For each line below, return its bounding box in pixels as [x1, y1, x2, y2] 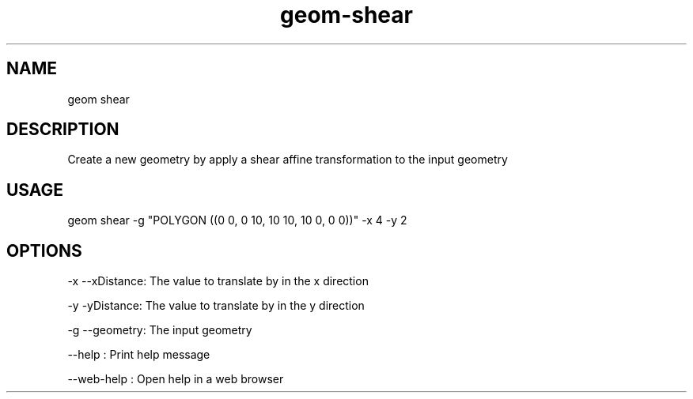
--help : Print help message [67, 348, 210, 362]
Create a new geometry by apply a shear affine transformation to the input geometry [67, 152, 508, 167]
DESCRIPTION [6, 119, 119, 140]
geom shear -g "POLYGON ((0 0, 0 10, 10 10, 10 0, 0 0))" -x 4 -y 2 [67, 213, 407, 228]
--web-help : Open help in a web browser [67, 372, 284, 386]
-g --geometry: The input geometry [67, 323, 252, 337]
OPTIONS [6, 240, 82, 261]
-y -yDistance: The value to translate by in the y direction [67, 299, 365, 313]
